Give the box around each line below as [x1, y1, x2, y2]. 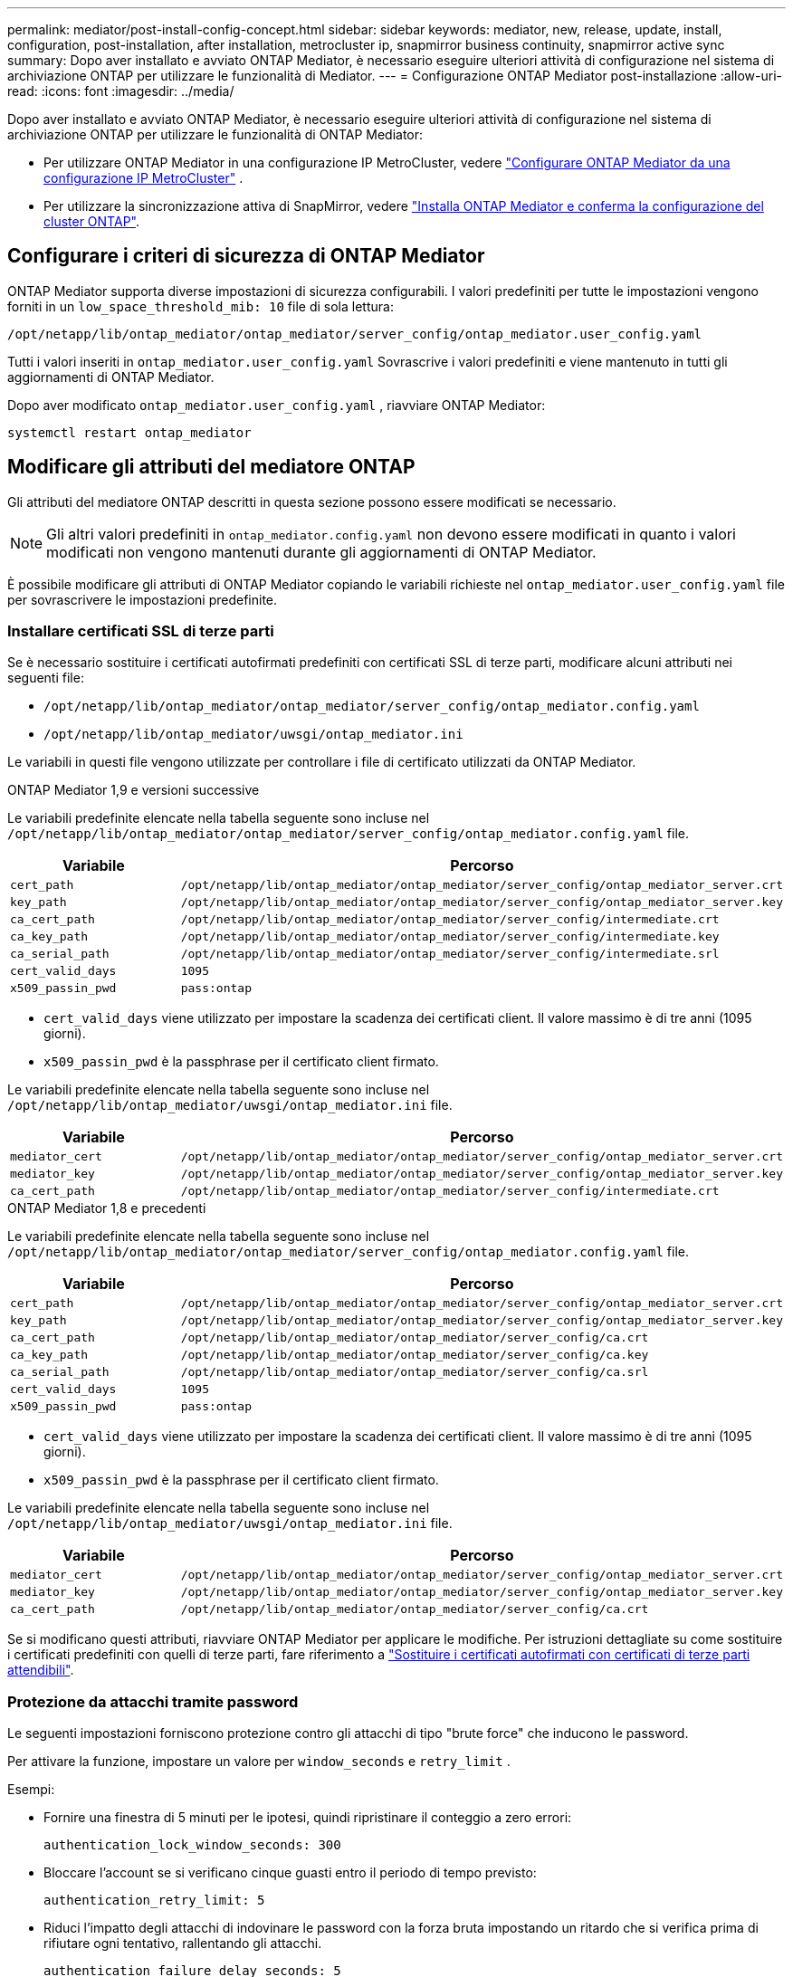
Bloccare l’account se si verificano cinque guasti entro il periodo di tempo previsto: [43, 1865, 537, 1881]
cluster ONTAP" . [43, 214, 139, 229]
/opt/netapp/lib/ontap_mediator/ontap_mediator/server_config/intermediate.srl [180, 947, 720, 961]
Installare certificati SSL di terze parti [7, 622, 274, 641]
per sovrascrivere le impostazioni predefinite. [7, 591, 278, 607]
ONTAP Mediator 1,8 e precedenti [7, 1200, 206, 1217]
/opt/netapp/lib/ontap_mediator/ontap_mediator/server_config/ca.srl [180, 1365, 649, 1380]
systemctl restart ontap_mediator [7, 425, 252, 440]
